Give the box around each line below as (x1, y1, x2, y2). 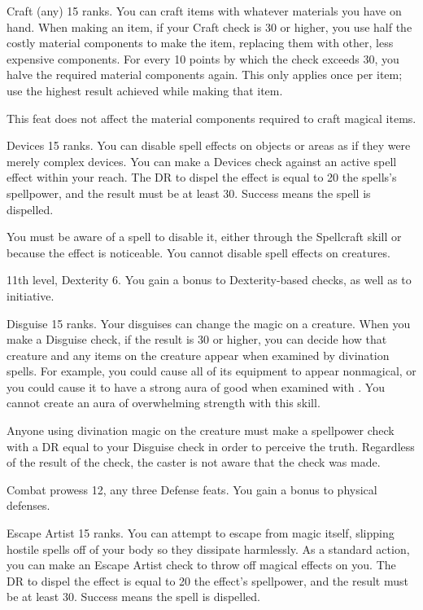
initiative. (7, 287, 55, 304)
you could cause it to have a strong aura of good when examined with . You (7, 378, 385, 395)
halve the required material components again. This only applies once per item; (7, 66, 403, 83)
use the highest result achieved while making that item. (7, 81, 283, 99)
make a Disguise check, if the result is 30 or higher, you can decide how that (7, 331, 387, 348)
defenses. (7, 497, 50, 514)
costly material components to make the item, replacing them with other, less (7, 34, 394, 51)
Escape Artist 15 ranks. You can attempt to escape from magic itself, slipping (7, 524, 395, 542)
